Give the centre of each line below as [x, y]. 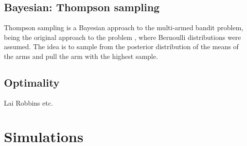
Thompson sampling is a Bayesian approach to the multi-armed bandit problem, [124, 27]
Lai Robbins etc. [28, 102]
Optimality [32, 82]
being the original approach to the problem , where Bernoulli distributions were [123, 37]
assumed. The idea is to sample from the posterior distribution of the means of [121, 46]
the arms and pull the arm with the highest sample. [81, 56]
